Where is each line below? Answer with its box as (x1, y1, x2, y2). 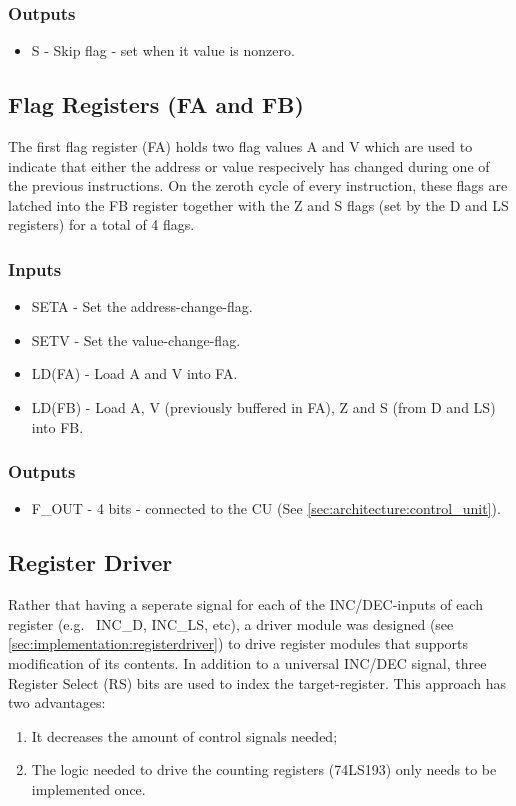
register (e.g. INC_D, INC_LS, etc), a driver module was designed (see (8, 613, 454, 634)
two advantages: (8, 692, 106, 713)
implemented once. (31, 778, 146, 799)
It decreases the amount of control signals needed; (31, 725, 338, 746)
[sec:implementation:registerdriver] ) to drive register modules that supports (8, 633, 469, 654)
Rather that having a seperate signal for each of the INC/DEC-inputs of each (8, 594, 483, 615)
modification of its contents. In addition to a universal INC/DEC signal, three (8, 652, 487, 673)
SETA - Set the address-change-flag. (31, 296, 253, 317)
